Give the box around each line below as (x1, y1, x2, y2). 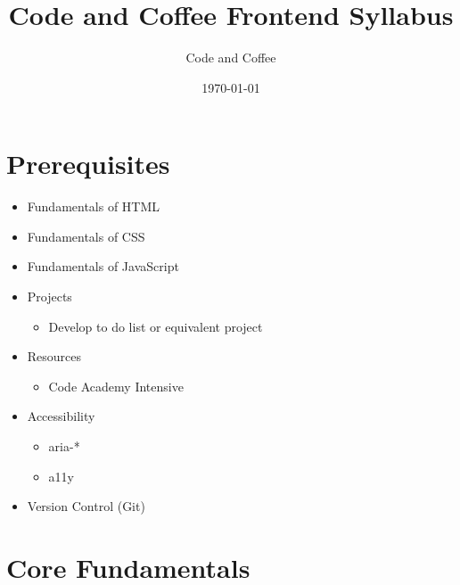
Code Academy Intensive (48, 376, 184, 395)
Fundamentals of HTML (27, 197, 160, 216)
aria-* (48, 437, 80, 455)
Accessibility (27, 407, 95, 425)
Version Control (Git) (27, 497, 145, 515)
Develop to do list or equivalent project (48, 317, 263, 335)
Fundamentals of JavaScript (27, 257, 179, 276)
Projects (27, 287, 72, 306)
